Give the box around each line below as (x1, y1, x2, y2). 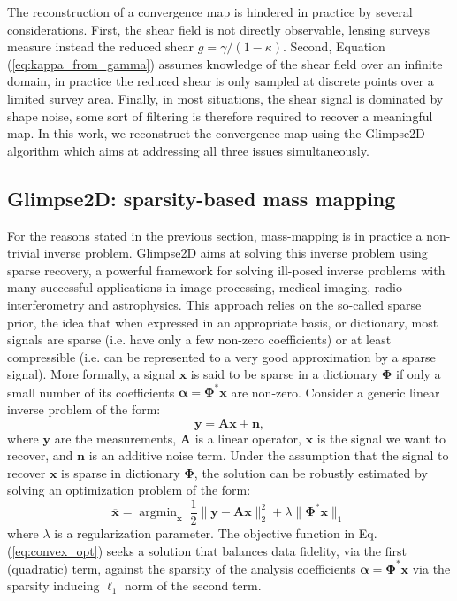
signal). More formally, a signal (7, 365, 176, 383)
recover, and (7, 446, 73, 465)
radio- (374, 278, 407, 297)
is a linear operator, (194, 428, 302, 447)
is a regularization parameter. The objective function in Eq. (54, 524, 377, 543)
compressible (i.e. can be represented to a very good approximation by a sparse (7, 347, 436, 366)
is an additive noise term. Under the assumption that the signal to (88, 446, 449, 465)
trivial (7, 243, 41, 262)
